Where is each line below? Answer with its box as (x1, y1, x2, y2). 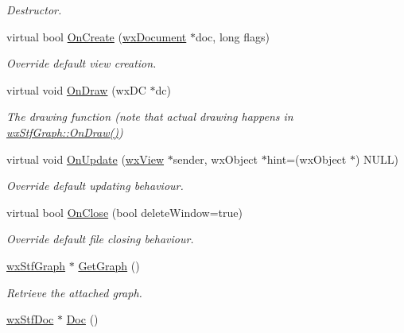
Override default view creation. (6, 55, 157, 72)
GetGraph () (78, 257, 140, 273)
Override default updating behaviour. (6, 177, 184, 194)
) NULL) (355, 150, 398, 167)
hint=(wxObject (266, 150, 347, 167)
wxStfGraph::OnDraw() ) (6, 123, 123, 140)
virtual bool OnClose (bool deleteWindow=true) (6, 203, 243, 220)
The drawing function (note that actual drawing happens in (6, 108, 293, 125)
